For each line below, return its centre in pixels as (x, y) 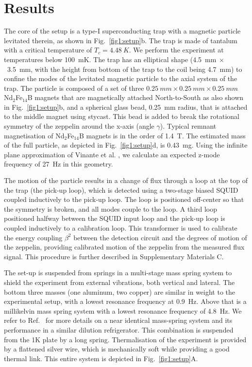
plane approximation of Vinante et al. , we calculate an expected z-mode (112, 154)
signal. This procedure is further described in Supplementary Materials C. (114, 256)
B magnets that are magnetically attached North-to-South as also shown (135, 97)
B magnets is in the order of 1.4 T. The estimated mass (162, 135)
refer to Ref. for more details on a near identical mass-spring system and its (118, 320)
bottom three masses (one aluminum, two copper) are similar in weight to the (120, 292)
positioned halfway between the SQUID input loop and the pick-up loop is (115, 218)
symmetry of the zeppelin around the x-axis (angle (79, 126)
